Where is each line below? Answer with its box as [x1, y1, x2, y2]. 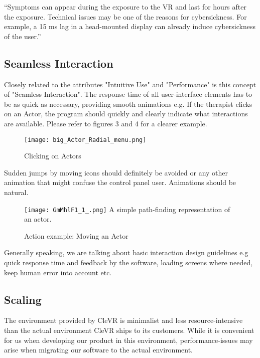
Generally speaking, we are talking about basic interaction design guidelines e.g [4, 247, 248, 258]
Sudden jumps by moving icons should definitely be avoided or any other [4, 167, 228, 177]
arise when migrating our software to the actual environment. [4, 344, 193, 355]
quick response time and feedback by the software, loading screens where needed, [4, 257, 253, 268]
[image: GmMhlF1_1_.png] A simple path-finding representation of [24, 204, 230, 214]
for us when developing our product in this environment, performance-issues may [4, 334, 253, 345]
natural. [4, 187, 29, 197]
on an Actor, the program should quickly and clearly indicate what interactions [4, 108, 248, 119]
